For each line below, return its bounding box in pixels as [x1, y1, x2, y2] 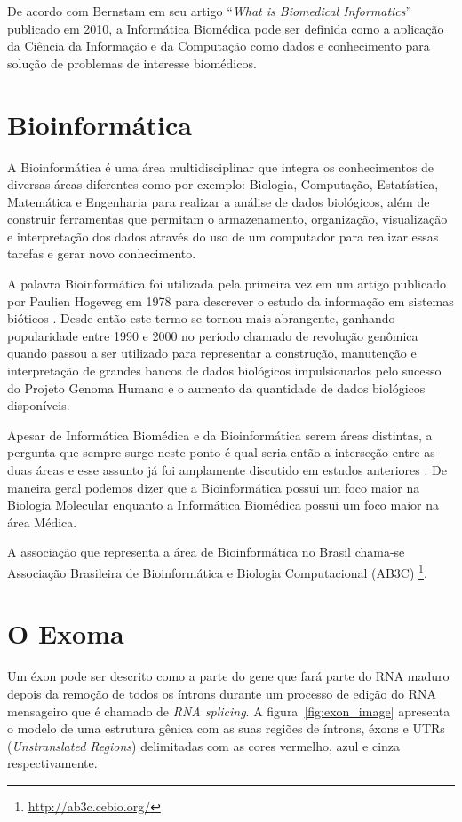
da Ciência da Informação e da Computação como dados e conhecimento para [7, 36, 430, 55]
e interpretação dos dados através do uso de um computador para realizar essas [7, 226, 439, 245]
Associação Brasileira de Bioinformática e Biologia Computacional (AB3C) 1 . [7, 560, 427, 581]
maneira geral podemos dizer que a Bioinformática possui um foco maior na [7, 478, 420, 496]
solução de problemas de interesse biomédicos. [7, 53, 257, 72]
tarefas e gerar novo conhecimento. [7, 244, 196, 263]
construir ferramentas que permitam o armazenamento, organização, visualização [7, 209, 448, 228]
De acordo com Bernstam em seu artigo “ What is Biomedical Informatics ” [7, 2, 412, 20]
